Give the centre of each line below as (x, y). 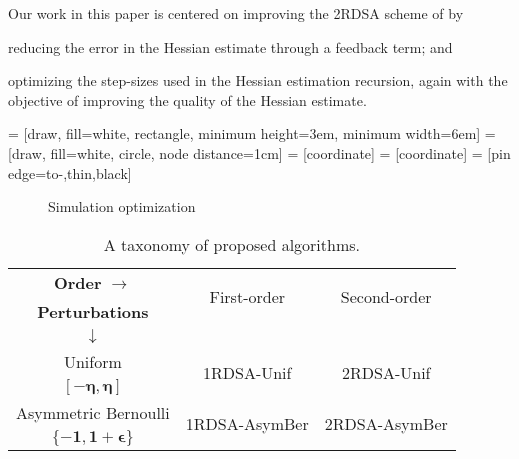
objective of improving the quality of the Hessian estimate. (187, 99)
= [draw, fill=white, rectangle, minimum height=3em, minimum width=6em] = (252, 133)
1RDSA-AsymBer (247, 423)
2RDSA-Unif (386, 372)
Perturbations (93, 311)
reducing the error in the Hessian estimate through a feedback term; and (230, 46)
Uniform (92, 361)
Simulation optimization (122, 206)
